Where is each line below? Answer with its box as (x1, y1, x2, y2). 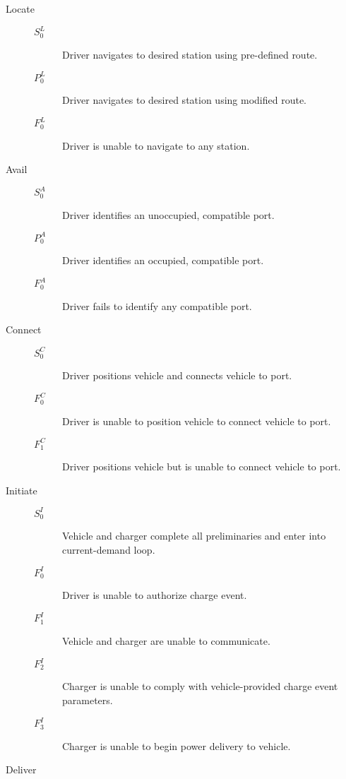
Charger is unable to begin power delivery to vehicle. (62, 738, 291, 753)
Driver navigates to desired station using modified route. (62, 93, 307, 107)
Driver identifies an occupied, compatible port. (62, 253, 264, 268)
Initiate (6, 482, 37, 497)
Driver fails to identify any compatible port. (62, 298, 252, 313)
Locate (6, 1, 35, 16)
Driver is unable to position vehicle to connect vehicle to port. (62, 413, 331, 428)
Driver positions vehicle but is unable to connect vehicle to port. (62, 459, 341, 474)
